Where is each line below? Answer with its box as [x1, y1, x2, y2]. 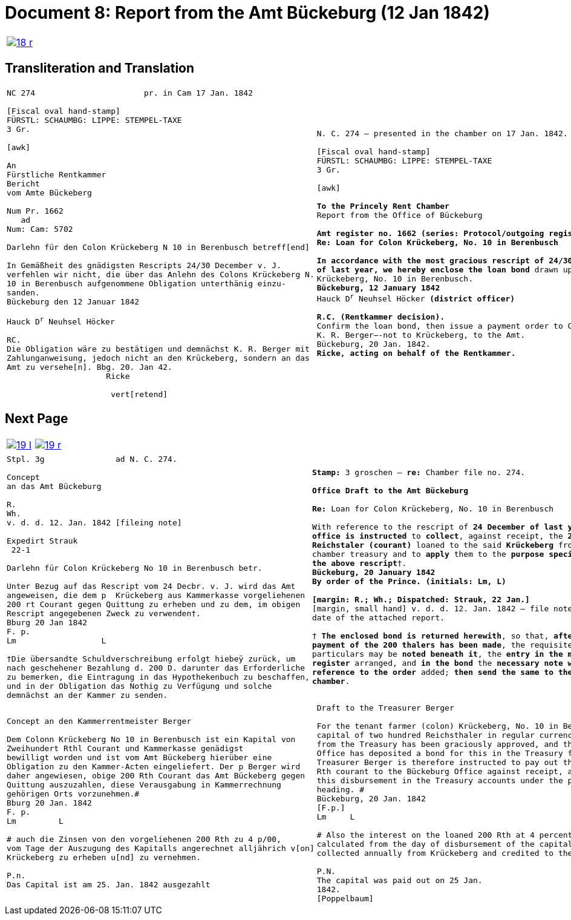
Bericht [7, 179, 40, 188]
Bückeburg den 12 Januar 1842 [7, 297, 140, 306]
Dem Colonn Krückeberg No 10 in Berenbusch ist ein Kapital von [7, 735, 296, 744]
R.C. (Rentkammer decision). [316, 312, 445, 322]
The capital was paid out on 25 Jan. [316, 875, 483, 885]
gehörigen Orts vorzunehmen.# [7, 789, 140, 799]
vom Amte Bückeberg [7, 188, 92, 197]
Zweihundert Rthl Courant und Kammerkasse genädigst [7, 744, 244, 754]
